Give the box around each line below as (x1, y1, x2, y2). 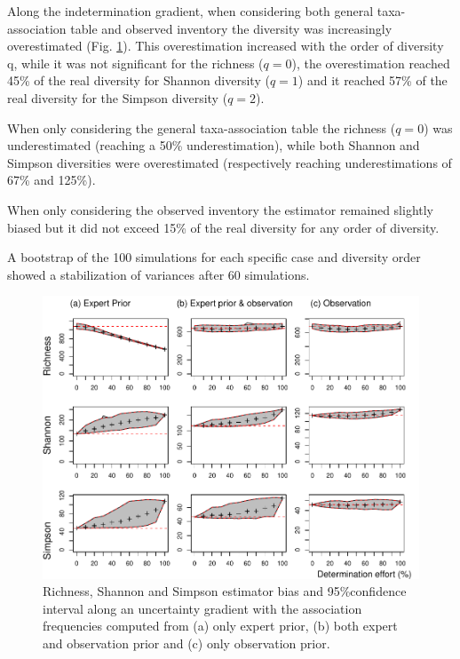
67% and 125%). (7, 171, 96, 189)
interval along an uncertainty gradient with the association (43, 599, 362, 617)
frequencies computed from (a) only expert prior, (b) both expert (43, 616, 398, 635)
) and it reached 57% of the (297, 71, 448, 90)
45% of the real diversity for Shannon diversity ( (7, 71, 270, 90)
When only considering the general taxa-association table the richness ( (7, 118, 396, 137)
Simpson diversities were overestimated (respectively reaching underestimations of (7, 153, 452, 171)
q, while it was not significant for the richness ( (7, 53, 264, 72)
